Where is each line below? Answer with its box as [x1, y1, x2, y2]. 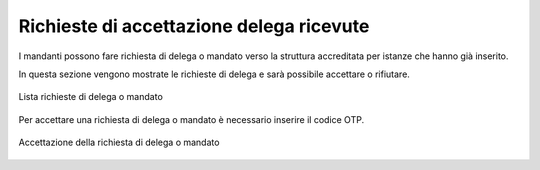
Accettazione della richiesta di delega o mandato [18, 136, 220, 149]
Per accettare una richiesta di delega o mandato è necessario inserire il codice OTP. [18, 113, 365, 125]
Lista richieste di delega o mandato [18, 91, 164, 103]
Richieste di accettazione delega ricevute [18, 15, 370, 37]
